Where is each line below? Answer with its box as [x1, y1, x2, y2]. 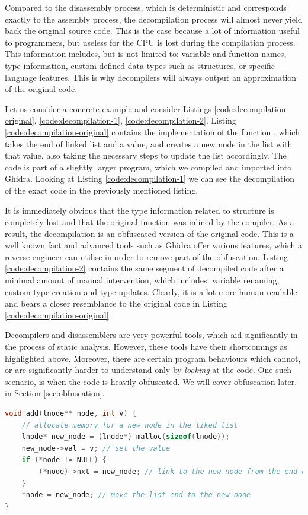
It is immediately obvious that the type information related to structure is [5, 204, 274, 216]
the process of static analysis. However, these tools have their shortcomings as [5, 340, 287, 353]
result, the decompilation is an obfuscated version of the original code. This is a [5, 227, 294, 239]
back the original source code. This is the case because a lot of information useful [5, 24, 300, 37]
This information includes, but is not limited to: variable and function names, [5, 48, 287, 60]
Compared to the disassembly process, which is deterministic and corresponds [5, 1, 287, 13]
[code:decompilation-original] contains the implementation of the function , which [5, 125, 300, 138]
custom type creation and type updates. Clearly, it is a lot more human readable [5, 285, 297, 298]
